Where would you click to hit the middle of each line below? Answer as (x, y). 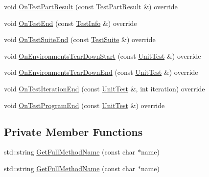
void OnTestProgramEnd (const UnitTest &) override (84, 105)
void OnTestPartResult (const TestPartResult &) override (91, 6)
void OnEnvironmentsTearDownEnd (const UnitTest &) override (101, 72)
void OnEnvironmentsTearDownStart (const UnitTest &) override (103, 55)
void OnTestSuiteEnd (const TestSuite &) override (80, 39)
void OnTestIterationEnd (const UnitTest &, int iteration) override (104, 88)
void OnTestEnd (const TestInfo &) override (70, 23)
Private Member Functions (73, 131)
